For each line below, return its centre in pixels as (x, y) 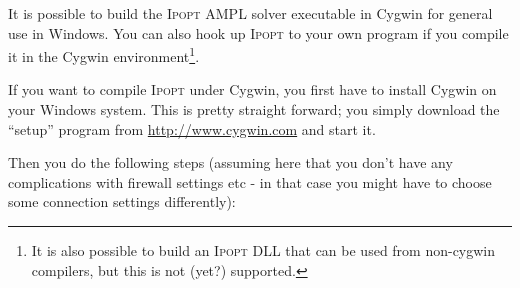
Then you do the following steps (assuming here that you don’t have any (230, 162)
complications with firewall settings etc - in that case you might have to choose (250, 181)
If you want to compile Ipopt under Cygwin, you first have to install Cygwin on (252, 89)
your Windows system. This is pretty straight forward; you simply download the (254, 109)
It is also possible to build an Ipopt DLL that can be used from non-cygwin (263, 250)
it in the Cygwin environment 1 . (104, 54)
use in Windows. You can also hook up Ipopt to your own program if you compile (258, 32)
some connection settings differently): (122, 201)
